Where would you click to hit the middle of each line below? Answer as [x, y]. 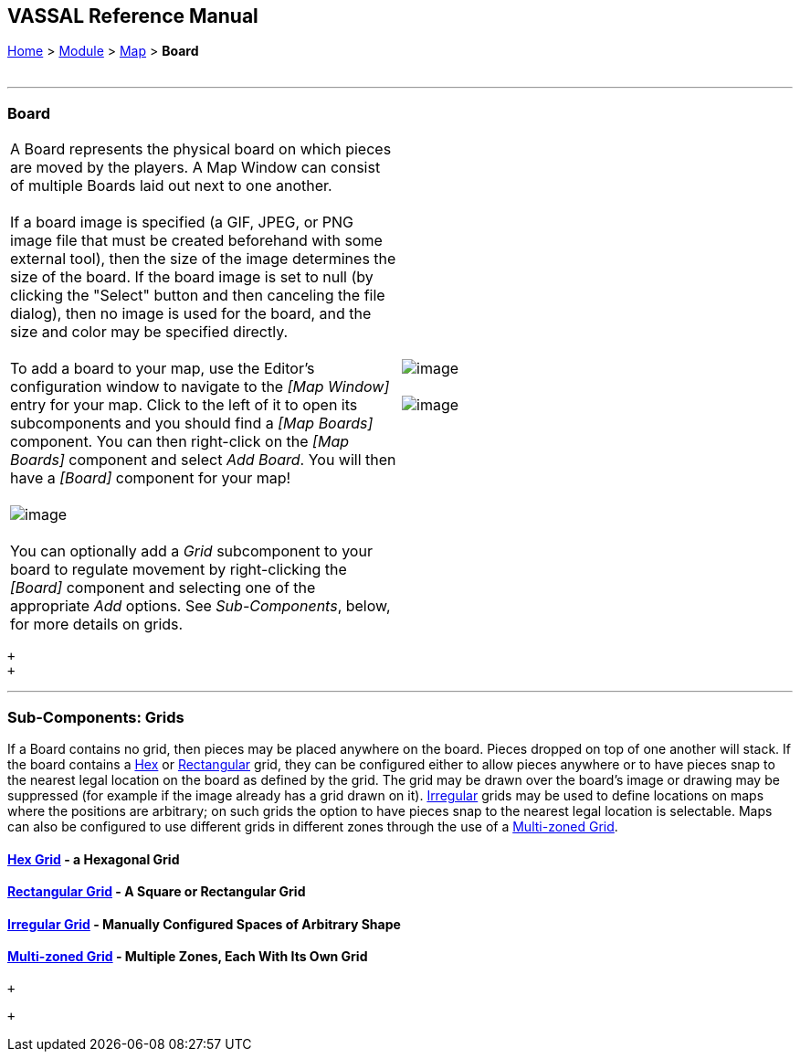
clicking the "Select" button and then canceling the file [198, 296]
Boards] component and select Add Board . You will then [203, 460]
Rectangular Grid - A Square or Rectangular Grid [157, 892]
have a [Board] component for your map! [151, 478]
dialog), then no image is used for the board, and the [191, 314]
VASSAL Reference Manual [133, 16]
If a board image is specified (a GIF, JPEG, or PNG [182, 222]
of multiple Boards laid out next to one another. [171, 186]
